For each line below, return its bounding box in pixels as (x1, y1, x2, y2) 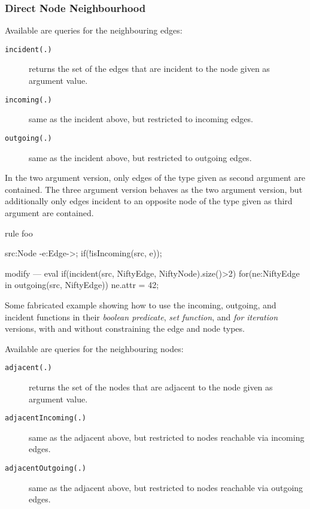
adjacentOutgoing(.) (5, 463, 87, 472)
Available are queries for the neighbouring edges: (5, 24, 183, 37)
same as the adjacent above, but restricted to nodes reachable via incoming (29, 431, 305, 443)
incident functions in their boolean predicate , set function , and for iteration (5, 310, 278, 323)
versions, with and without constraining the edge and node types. (5, 322, 245, 335)
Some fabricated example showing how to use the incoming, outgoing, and (5, 298, 276, 311)
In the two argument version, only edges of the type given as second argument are (5, 171, 306, 184)
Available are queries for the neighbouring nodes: (5, 342, 184, 355)
